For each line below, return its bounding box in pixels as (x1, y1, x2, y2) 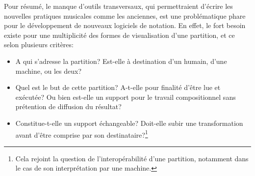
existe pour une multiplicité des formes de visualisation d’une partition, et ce (4, 29, 235, 40)
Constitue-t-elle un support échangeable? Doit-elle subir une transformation (15, 117, 243, 128)
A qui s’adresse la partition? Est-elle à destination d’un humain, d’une (15, 56, 227, 66)
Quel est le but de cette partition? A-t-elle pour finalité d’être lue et (15, 82, 221, 92)
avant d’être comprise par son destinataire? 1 (15, 128, 148, 140)
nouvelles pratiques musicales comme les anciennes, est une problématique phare (4, 10, 246, 21)
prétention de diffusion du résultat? (15, 101, 122, 112)
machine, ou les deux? (15, 65, 82, 76)
